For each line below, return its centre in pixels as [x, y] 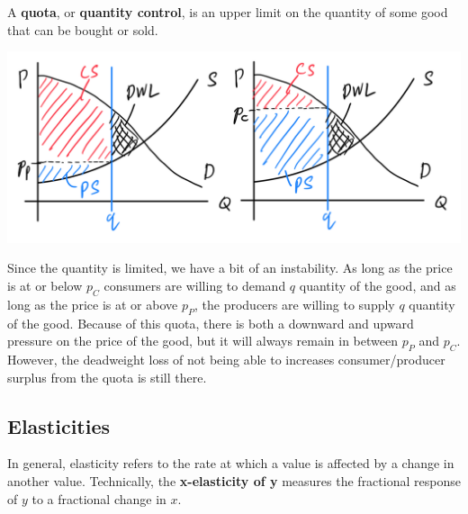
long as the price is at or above [93, 304]
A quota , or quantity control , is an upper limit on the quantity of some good [228, 12]
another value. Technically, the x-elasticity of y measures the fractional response [234, 480]
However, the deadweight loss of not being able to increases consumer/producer [226, 359]
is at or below [45, 285]
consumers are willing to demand [195, 285]
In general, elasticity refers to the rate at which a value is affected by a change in [231, 463]
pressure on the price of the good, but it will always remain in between [202, 341]
